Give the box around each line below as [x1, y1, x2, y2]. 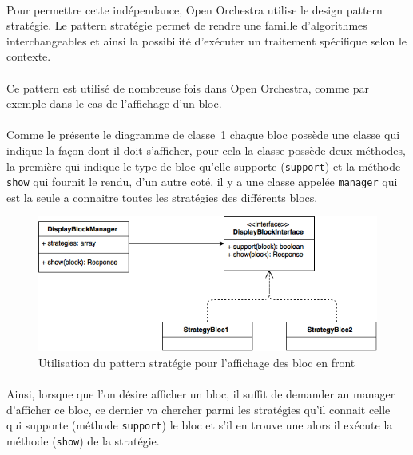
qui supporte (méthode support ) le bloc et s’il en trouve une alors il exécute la [6, 417, 393, 433]
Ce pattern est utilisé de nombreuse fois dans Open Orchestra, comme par [6, 79, 370, 96]
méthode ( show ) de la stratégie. [6, 433, 160, 449]
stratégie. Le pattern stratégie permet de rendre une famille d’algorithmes [6, 17, 367, 34]
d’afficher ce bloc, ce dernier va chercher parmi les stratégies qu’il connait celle [6, 401, 391, 417]
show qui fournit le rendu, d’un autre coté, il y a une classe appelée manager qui [6, 173, 398, 190]
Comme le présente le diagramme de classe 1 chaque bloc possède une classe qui [6, 126, 400, 143]
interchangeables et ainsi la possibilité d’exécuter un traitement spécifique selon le [6, 32, 407, 49]
